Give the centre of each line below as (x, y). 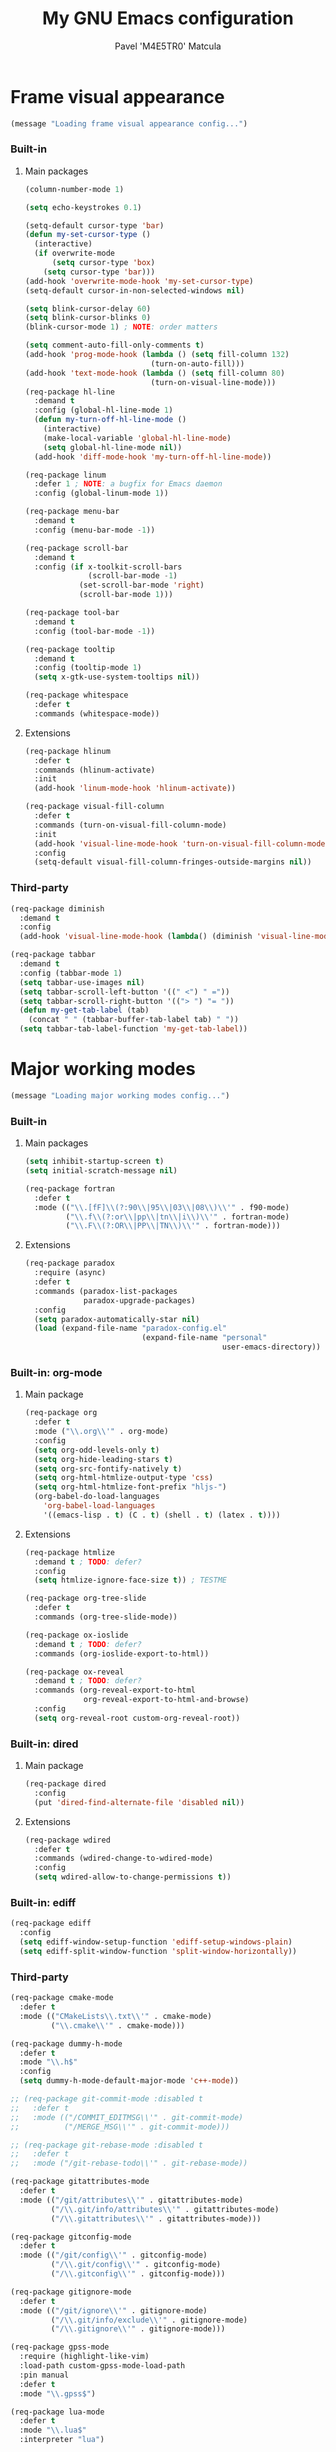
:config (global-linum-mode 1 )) (101, 493)
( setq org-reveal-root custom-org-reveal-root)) (137, 1718)
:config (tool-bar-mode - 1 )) (95, 631)
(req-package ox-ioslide (76, 1635)
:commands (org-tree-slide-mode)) (106, 1617)
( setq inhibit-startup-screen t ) (94, 1162)
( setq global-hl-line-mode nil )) (113, 447)
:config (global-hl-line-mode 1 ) (104, 410)
